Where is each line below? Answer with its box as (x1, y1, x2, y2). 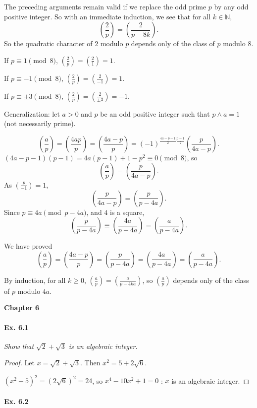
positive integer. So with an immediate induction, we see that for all (4, 11, 211, 21)
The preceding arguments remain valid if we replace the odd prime (4, 1, 206, 11)
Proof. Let (4, 357, 35, 368)
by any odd (214, 1, 249, 11)
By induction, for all (4, 274, 66, 285)
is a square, (110, 206, 145, 217)
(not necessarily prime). (4, 118, 76, 129)
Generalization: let (4, 108, 60, 119)
